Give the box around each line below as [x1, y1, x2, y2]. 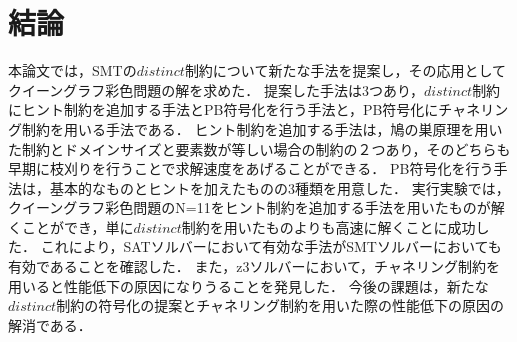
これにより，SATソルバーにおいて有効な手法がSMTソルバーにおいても [40, 236, 502, 257]
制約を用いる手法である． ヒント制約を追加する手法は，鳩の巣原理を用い [21, 118, 503, 139]
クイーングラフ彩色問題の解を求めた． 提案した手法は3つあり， [8, 79, 424, 100]
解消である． [8, 314, 92, 335]
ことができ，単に [21, 216, 134, 237]
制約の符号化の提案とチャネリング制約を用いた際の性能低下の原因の [56, 295, 504, 316]
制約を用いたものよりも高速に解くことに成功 [181, 216, 476, 237]
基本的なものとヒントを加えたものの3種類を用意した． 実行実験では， [49, 177, 510, 198]
